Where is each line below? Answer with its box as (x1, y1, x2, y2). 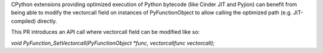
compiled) (11, 17, 36, 24)
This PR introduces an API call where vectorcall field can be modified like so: (11, 29, 200, 36)
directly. (36, 17, 57, 24)
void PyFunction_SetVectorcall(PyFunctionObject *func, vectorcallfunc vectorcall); (11, 39, 215, 46)
